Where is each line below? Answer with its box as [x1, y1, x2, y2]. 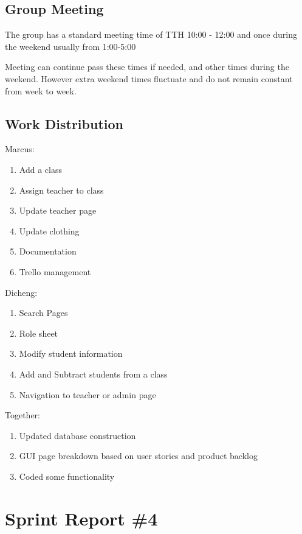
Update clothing [19, 224, 80, 237]
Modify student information [19, 347, 123, 360]
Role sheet [19, 326, 58, 339]
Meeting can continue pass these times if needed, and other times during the [5, 60, 289, 73]
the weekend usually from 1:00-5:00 [5, 40, 136, 52]
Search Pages [19, 306, 68, 319]
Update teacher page [19, 204, 97, 217]
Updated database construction [19, 429, 136, 441]
